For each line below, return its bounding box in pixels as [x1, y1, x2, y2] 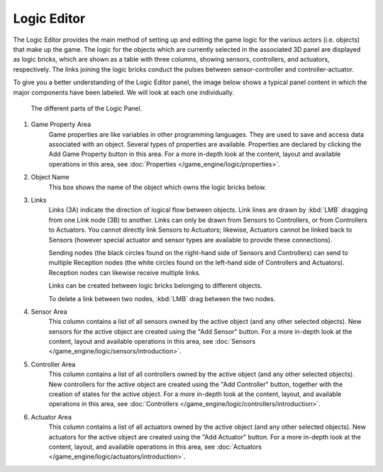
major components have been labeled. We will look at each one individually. [13, 88, 234, 96]
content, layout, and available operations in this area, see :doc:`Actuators [48, 443, 262, 451]
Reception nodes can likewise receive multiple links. [48, 268, 201, 276]
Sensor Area [30, 307, 67, 315]
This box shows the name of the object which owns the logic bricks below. [48, 183, 267, 191]
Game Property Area [30, 120, 91, 129]
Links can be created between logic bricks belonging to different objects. [48, 281, 262, 290]
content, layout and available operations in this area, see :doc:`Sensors [48, 337, 256, 346]
